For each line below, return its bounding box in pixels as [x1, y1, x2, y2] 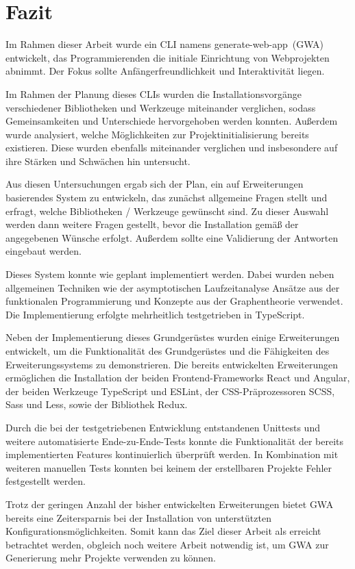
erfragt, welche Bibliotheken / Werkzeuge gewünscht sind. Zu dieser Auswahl [5, 203, 329, 218]
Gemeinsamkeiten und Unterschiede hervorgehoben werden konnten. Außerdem [5, 114, 338, 128]
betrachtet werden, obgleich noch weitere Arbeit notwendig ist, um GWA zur [5, 537, 329, 551]
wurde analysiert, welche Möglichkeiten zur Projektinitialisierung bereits [5, 127, 309, 141]
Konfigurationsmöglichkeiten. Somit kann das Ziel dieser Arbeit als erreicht [5, 524, 321, 538]
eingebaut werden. [5, 244, 82, 258]
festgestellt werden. [5, 474, 86, 488]
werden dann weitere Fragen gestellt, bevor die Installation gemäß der [5, 217, 299, 231]
